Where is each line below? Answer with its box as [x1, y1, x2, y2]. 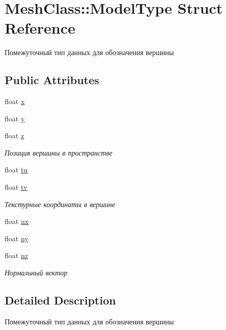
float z [5, 130, 24, 141]
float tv [5, 182, 28, 192]
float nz [5, 250, 28, 261]
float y [5, 113, 25, 123]
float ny [5, 233, 29, 243]
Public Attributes [5, 72, 99, 88]
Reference [5, 17, 76, 38]
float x [5, 96, 25, 107]
